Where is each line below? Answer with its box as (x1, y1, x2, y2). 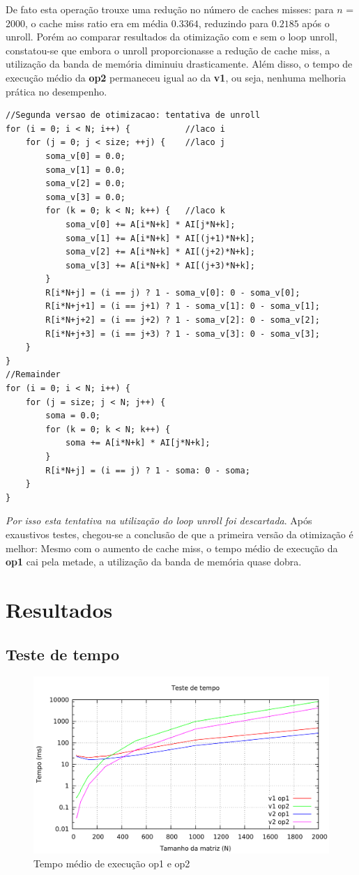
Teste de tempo (6, 643, 120, 664)
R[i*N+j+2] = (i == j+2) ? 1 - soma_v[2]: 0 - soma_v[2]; (45, 315, 321, 326)
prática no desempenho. (6, 84, 107, 98)
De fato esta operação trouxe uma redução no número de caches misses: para (6, 2, 334, 16)
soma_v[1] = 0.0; (45, 165, 125, 175)
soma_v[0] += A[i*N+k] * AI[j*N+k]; (65, 219, 236, 229)
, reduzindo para (198, 15, 269, 30)
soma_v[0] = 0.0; (45, 151, 125, 161)
